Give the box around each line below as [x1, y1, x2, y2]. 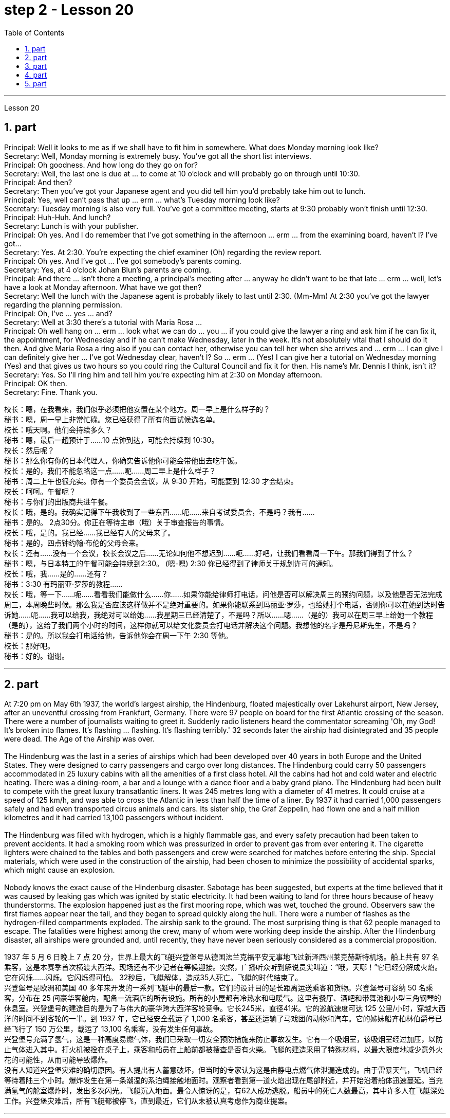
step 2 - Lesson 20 [4, 1, 134, 19]
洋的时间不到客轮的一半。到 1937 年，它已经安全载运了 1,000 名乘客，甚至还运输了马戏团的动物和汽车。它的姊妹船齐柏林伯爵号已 [4, 1014, 442, 1023]
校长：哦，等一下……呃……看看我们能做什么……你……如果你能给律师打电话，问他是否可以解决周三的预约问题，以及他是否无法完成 [4, 589, 442, 599]
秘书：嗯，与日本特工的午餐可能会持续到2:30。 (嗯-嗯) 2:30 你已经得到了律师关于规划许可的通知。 [4, 558, 338, 568]
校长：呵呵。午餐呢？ [4, 486, 76, 496]
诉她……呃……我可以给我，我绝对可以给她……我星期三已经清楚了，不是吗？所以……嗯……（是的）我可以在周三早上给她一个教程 [4, 610, 433, 619]
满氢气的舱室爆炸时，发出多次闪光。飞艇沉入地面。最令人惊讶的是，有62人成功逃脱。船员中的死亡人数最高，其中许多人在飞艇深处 [4, 1086, 445, 1095]
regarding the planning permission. [4, 300, 122, 309]
